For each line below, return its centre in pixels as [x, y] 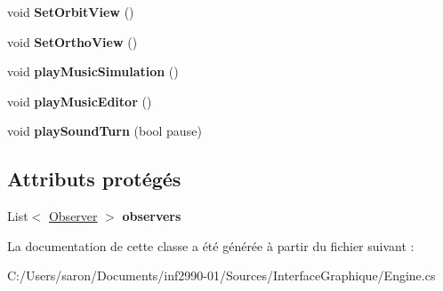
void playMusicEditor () [80, 101]
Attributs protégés [94, 179]
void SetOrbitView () [71, 12]
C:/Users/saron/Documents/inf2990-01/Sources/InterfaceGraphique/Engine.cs [221, 275]
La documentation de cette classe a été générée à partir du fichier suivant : [211, 245]
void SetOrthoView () [72, 41]
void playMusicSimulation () [93, 71]
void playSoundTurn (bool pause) [105, 131]
